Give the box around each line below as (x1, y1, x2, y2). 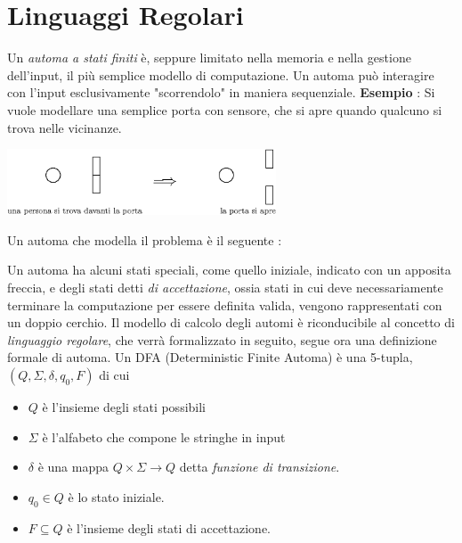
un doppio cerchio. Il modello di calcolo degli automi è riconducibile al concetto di (7, 313, 455, 332)
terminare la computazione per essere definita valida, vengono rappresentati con (7, 295, 442, 314)
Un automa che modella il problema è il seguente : (7, 230, 282, 249)
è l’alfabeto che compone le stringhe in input (42, 427, 286, 446)
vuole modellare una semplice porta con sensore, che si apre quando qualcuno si (7, 100, 442, 119)
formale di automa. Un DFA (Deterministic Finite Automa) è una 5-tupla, (7, 348, 413, 366)
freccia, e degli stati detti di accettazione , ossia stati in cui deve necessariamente (7, 278, 443, 296)
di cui (99, 365, 130, 383)
